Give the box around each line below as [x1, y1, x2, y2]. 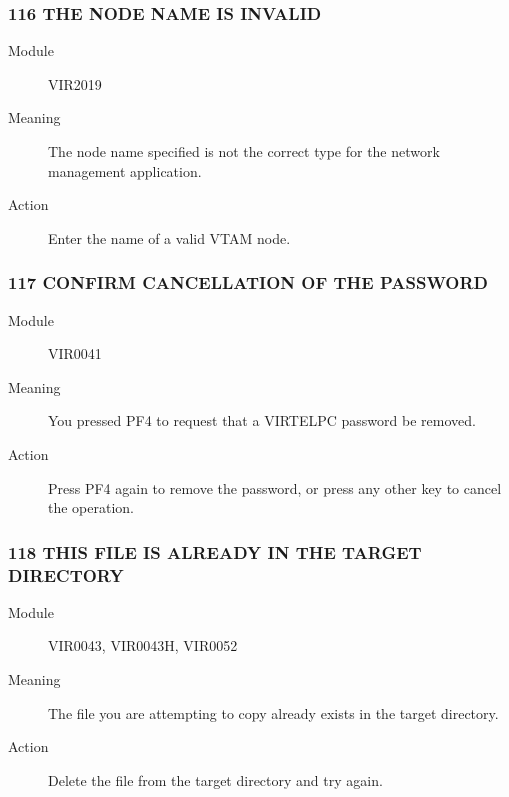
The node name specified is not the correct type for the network [48, 141, 440, 161]
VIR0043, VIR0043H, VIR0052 [48, 635, 238, 656]
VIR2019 [48, 73, 102, 94]
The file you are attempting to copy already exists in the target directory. [48, 702, 499, 723]
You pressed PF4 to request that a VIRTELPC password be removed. [48, 410, 476, 431]
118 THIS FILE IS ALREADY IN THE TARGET [8, 539, 422, 564]
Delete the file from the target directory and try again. [48, 769, 383, 790]
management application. [48, 160, 202, 181]
